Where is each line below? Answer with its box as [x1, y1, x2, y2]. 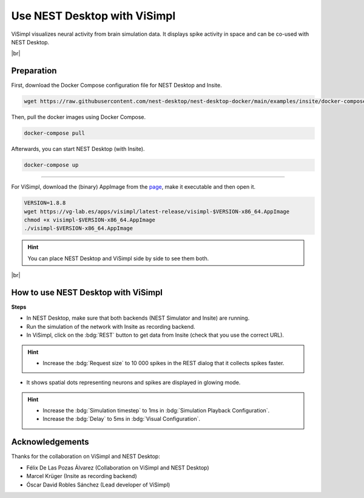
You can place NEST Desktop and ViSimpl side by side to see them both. [27, 255, 209, 262]
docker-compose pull [24, 130, 85, 136]
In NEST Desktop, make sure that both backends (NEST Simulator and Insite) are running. [26, 314, 250, 321]
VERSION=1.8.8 [24, 200, 66, 206]
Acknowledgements [11, 437, 89, 447]
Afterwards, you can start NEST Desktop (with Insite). [11, 146, 145, 153]
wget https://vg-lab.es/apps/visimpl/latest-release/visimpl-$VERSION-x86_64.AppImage [24, 208, 290, 215]
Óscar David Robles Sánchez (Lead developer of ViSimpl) [26, 481, 170, 488]
